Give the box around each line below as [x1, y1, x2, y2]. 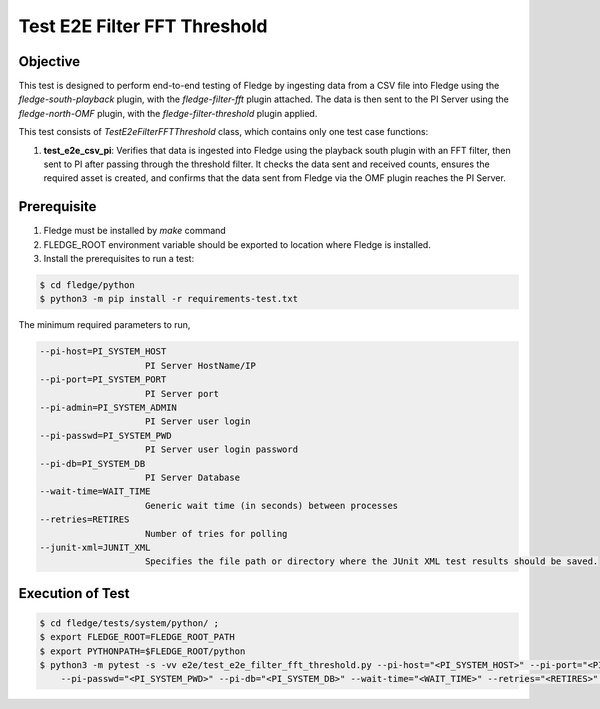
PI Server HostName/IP [145, 360, 257, 371]
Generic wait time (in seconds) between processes [145, 500, 399, 511]
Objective [18, 53, 81, 70]
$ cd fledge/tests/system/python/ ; [39, 617, 220, 629]
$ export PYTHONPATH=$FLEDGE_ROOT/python [39, 645, 246, 657]
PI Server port [145, 388, 220, 399]
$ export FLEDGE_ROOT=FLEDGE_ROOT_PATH [39, 631, 235, 643]
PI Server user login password [145, 444, 299, 455]
